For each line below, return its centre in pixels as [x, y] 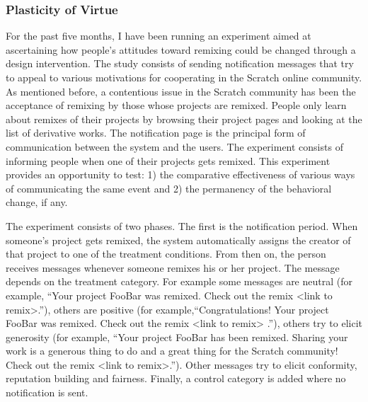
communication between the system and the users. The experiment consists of [174, 146]
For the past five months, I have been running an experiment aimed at [159, 36]
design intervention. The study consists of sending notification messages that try [180, 63]
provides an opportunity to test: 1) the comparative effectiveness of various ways [180, 174]
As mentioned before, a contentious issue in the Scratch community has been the [181, 91]
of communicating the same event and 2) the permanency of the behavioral [169, 188]
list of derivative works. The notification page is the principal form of [156, 133]
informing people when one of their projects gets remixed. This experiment [168, 160]
